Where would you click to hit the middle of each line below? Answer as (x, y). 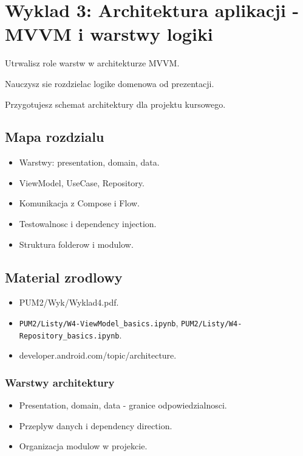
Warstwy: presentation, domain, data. (89, 162)
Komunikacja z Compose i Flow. (79, 203)
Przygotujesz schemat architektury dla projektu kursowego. (115, 104)
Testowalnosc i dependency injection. (88, 224)
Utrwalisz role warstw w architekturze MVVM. (92, 63)
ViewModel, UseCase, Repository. (82, 182)
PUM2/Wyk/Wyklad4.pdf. (69, 302)
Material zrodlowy (64, 277)
